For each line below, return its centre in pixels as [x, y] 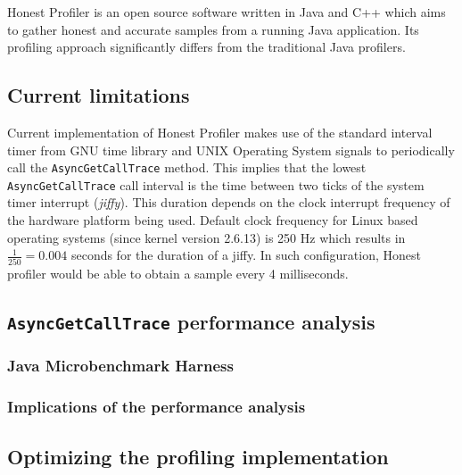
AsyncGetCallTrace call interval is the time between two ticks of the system [216, 184]
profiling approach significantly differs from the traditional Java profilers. [206, 47]
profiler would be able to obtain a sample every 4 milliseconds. [178, 273]
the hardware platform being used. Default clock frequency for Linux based [213, 220]
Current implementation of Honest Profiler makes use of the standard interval [220, 132]
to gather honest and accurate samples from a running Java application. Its [213, 29]
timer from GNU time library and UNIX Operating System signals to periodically [231, 150]
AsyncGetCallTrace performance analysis [191, 321]
